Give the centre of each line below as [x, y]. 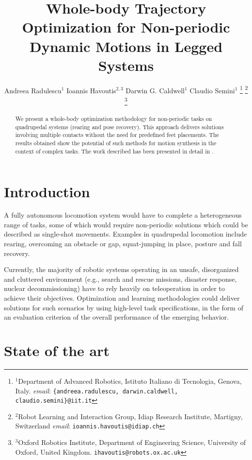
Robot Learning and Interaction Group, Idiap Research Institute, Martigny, [130, 416]
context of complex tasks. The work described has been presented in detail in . [114, 151]
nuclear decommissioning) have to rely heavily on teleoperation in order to [114, 288]
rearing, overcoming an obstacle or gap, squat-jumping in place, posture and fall [123, 244]
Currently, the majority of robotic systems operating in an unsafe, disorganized [121, 269]
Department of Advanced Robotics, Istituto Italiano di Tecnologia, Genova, [130, 381]
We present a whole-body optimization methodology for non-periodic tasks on [114, 119]
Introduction [47, 192]
